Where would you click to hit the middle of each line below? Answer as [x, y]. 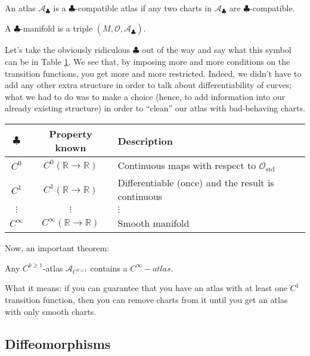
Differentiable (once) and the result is [196, 183]
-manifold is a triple [57, 28]
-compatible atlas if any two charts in [144, 8]
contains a [109, 268]
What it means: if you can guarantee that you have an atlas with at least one [146, 288]
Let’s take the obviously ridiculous [68, 50]
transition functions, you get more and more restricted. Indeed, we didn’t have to [153, 73]
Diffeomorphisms [58, 343]
